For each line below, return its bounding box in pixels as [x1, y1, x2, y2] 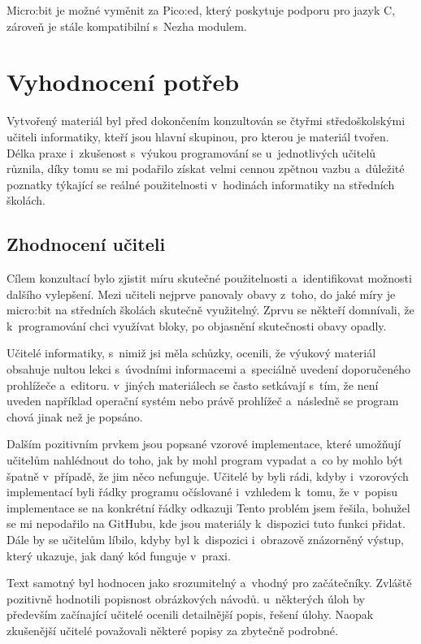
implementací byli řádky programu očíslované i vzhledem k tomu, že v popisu [7, 483, 397, 500]
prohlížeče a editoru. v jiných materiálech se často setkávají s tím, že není [7, 376, 379, 393]
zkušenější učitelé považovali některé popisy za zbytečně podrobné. [7, 621, 338, 638]
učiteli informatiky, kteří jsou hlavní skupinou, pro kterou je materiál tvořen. [7, 128, 389, 145]
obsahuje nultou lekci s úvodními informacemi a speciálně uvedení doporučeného [7, 361, 410, 378]
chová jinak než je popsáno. [7, 408, 143, 425]
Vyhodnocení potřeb [7, 65, 240, 98]
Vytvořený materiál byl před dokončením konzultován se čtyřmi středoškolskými [7, 112, 406, 129]
